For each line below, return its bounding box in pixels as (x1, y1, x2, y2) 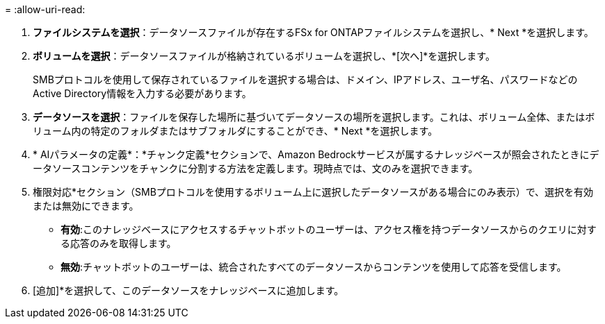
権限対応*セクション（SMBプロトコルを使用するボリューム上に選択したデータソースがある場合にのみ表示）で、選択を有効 (33, 186, 594, 198)
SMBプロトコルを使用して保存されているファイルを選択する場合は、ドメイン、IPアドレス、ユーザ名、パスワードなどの (33, 74, 578, 85)
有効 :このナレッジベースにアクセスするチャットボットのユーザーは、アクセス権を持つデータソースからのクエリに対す (60, 223, 597, 235)
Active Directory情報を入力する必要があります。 (33, 87, 252, 99)
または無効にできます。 (33, 200, 139, 212)
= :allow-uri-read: (5, 3, 86, 15)
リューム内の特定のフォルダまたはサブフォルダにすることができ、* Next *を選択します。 (33, 125, 438, 137)
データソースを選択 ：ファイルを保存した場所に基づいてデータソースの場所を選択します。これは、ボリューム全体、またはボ (33, 111, 595, 123)
